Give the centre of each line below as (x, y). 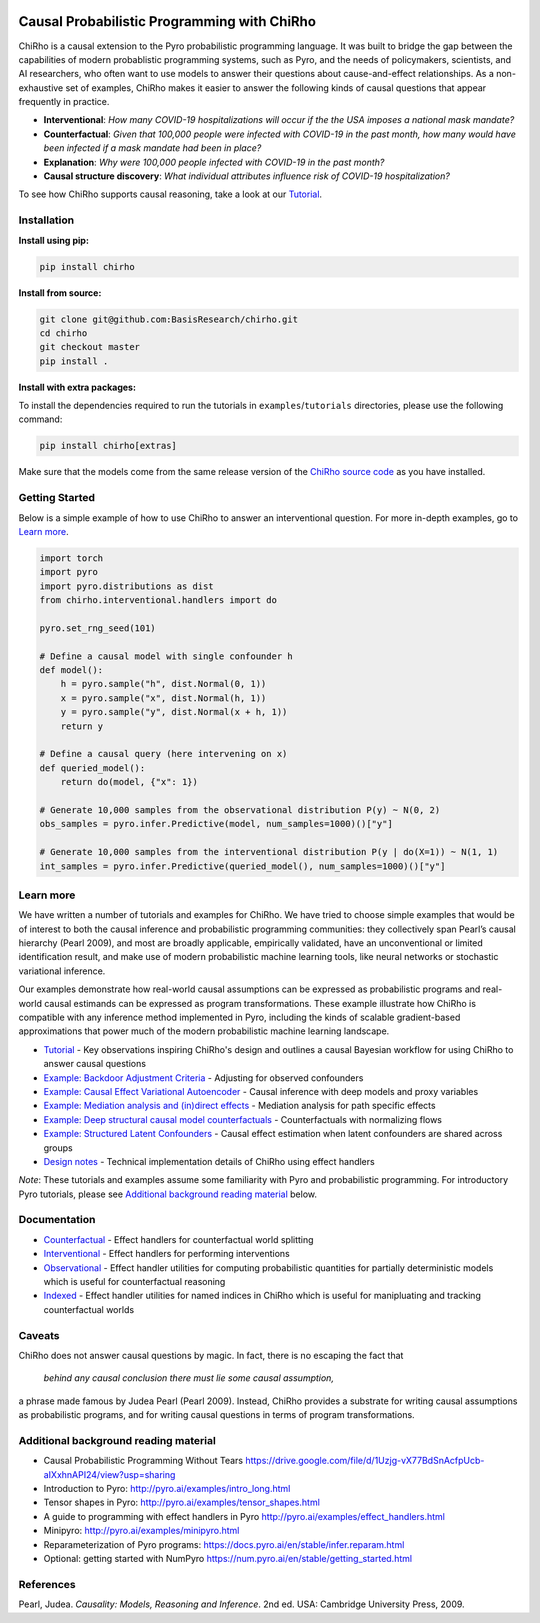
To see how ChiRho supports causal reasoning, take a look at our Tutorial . (170, 194)
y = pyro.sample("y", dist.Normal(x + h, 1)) (174, 712)
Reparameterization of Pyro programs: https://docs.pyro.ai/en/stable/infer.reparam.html (224, 1544)
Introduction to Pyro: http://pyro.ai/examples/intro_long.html (167, 1489)
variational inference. (62, 971)
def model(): (71, 670)
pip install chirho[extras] (108, 446)
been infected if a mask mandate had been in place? (152, 148)
